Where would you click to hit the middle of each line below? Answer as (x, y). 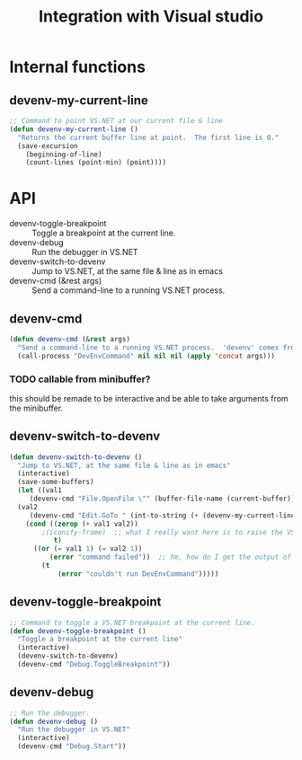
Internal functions (78, 67)
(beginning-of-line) (64, 155)
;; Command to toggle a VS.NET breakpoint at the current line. (132, 623)
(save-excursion (48, 146)
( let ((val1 (40, 490)
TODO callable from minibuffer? (80, 379)
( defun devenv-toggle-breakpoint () (78, 631)
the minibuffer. (36, 408)
